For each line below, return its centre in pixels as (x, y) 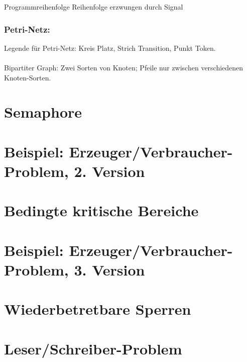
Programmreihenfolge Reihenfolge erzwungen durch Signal (94, 7)
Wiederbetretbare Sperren (98, 309)
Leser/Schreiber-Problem (93, 348)
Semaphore (43, 112)
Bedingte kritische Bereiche (101, 210)
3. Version (109, 269)
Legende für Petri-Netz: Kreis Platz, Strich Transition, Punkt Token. (110, 48)
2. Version (109, 171)
